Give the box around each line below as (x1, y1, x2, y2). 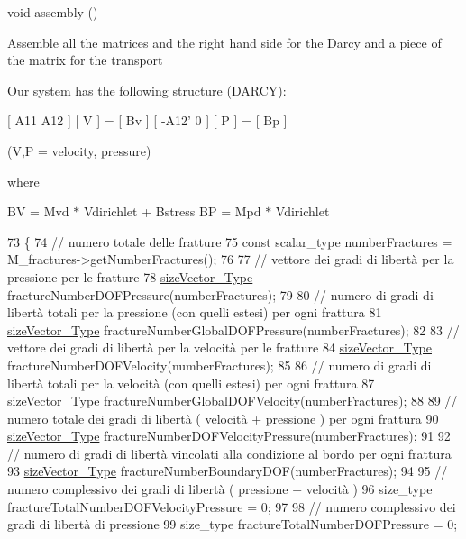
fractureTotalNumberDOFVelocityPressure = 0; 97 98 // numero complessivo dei (7, 497, 456, 516)
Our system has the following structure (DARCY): (7, 80, 287, 99)
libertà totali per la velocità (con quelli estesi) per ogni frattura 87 (7, 373, 375, 392)
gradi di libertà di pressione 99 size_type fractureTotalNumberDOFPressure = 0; (7, 515, 458, 534)
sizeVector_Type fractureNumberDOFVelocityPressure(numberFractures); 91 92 (7, 426, 451, 445)
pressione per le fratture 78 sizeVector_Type (7, 267, 253, 286)
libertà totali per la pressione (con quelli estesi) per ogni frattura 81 (7, 303, 382, 322)
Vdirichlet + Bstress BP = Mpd (83, 202, 261, 221)
